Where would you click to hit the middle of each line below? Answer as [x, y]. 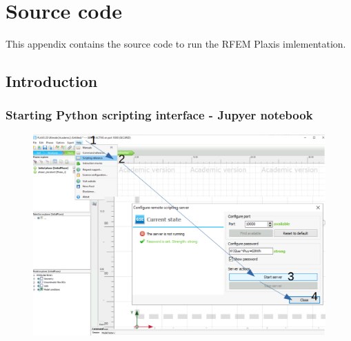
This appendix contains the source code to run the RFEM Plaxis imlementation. [176, 44]
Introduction [52, 81]
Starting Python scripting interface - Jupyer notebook [159, 115]
